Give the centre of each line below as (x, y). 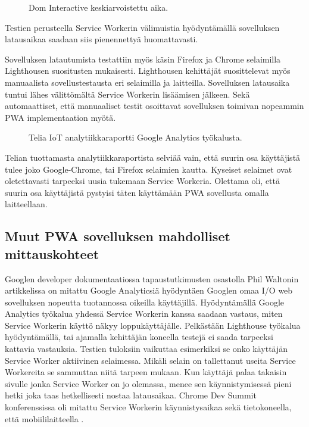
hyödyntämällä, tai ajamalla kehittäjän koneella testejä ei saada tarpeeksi (139, 337)
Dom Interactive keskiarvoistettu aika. (99, 7)
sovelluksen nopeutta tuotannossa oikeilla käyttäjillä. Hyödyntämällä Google (145, 302)
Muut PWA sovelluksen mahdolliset (118, 236)
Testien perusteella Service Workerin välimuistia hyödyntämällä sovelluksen (142, 27)
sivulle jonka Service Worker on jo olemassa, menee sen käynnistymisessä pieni (148, 383)
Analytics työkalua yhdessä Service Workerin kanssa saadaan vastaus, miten (144, 314)
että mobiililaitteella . (44, 418)
